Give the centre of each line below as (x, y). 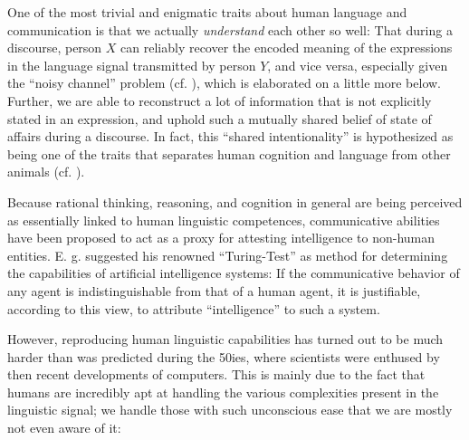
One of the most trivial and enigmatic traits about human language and (207, 12)
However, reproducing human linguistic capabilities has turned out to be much (225, 339)
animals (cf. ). (46, 172)
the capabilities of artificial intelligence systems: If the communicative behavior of (234, 273)
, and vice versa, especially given (358, 65)
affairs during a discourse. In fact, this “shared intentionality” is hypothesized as (230, 136)
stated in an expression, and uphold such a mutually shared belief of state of (220, 118)
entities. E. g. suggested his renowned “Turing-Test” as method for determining (228, 255)
